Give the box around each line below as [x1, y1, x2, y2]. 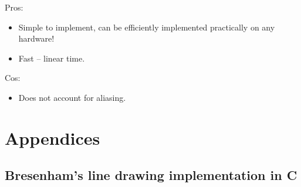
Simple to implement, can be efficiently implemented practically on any [18, 21, 275, 33]
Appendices [5, 125, 100, 149]
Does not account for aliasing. [18, 91, 126, 103]
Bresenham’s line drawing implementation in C [5, 166, 297, 184]
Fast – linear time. [18, 52, 85, 64]
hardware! [18, 32, 55, 45]
